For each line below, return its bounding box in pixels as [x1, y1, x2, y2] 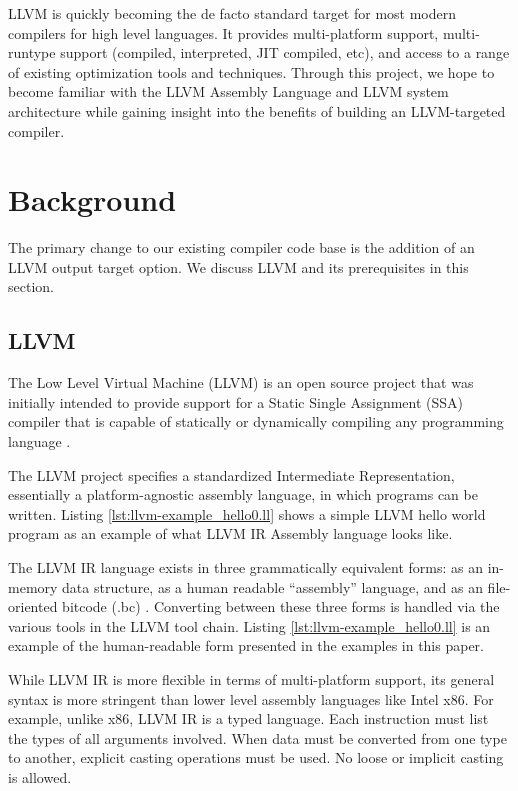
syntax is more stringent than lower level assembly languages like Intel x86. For [8, 688, 494, 709]
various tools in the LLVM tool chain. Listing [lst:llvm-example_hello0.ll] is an [8, 615, 491, 636]
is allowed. [8, 766, 72, 787]
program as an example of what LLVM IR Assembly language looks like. [8, 523, 453, 544]
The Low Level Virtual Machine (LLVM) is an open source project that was [8, 372, 474, 393]
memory [8, 576, 58, 597]
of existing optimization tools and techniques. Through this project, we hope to [8, 61, 495, 82]
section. [8, 276, 54, 297]
